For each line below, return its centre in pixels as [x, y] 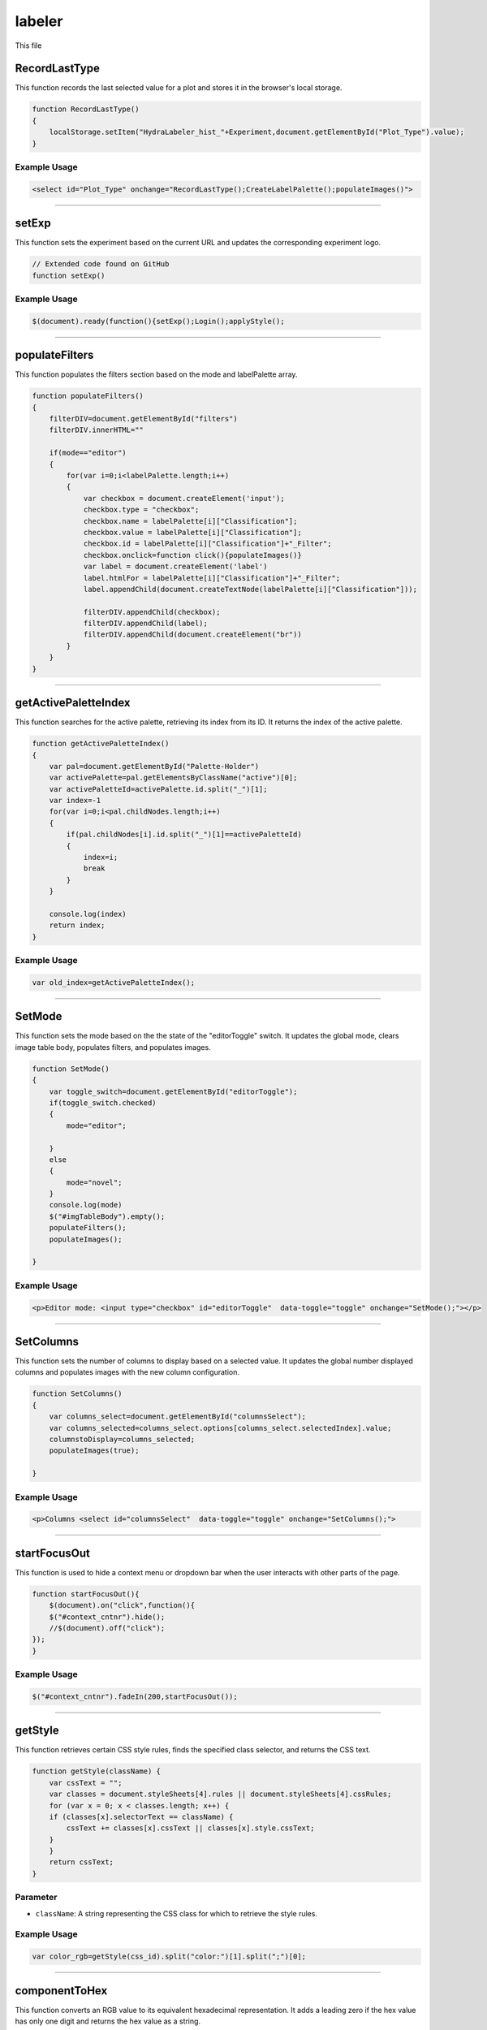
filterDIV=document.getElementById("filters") [144, 419]
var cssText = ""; [86, 1783]
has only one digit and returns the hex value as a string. [108, 2021]
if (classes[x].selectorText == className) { [141, 1816]
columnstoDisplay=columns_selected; [122, 1439]
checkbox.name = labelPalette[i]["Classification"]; [190, 521]
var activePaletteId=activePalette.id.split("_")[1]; [158, 789]
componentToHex [61, 1991]
